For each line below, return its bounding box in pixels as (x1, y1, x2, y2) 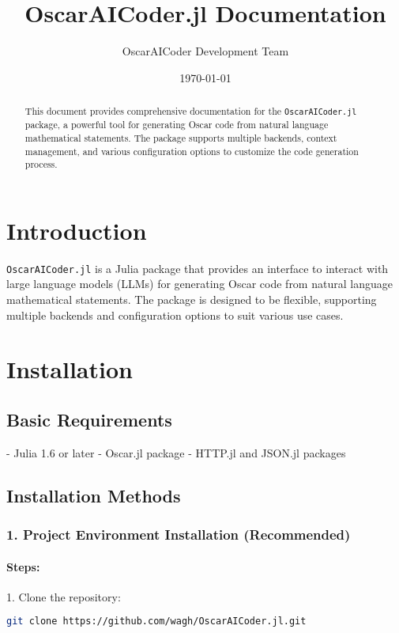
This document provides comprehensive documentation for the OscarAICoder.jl (24, 104, 357, 118)
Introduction (6, 214, 147, 246)
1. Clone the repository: (6, 588, 121, 605)
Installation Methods (6, 483, 181, 507)
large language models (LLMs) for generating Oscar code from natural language (6, 275, 393, 292)
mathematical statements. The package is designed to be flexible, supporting (6, 291, 377, 308)
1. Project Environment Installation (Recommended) (6, 525, 351, 544)
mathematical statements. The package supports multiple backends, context (24, 131, 337, 144)
